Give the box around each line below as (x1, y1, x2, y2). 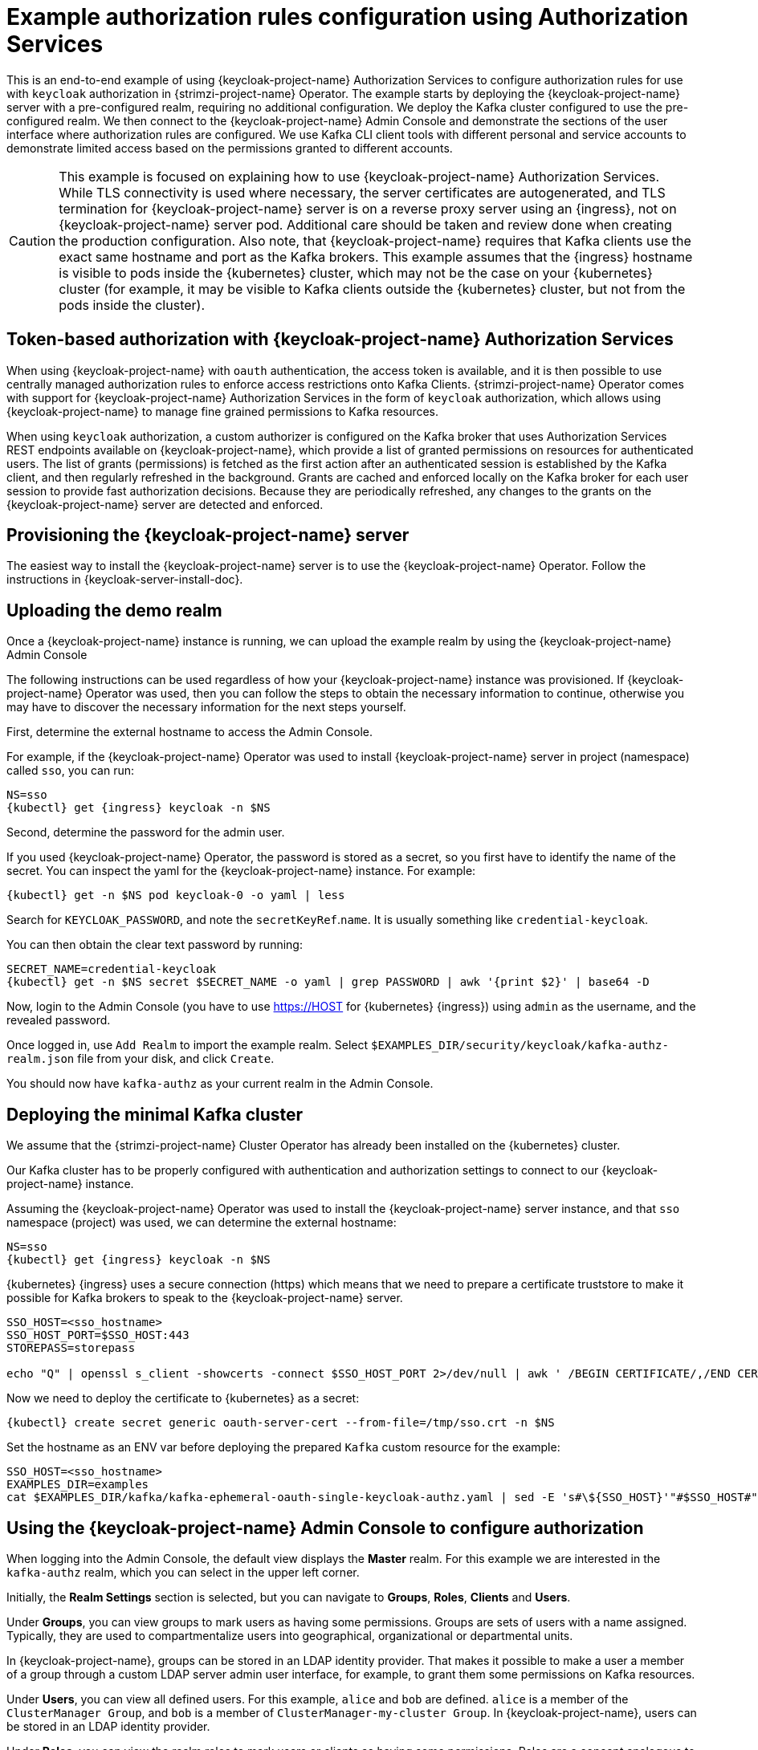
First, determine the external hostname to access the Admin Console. (6, 725, 373, 739)
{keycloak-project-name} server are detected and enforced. (6, 497, 324, 511)
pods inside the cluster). (59, 296, 206, 313)
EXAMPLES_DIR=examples (6, 1478, 149, 1492)
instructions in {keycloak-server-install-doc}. (6, 572, 243, 587)
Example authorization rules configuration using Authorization (6, 3, 689, 31)
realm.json (6, 1052, 75, 1066)
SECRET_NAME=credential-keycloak (6, 962, 217, 976)
